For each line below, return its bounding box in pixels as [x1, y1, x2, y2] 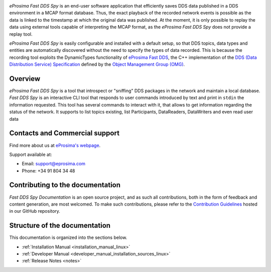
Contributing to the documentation [9, 181, 120, 190]
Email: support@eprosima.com [22, 161, 85, 167]
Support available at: [9, 151, 52, 157]
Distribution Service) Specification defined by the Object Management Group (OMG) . [9, 61, 185, 67]
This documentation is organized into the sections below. [9, 234, 127, 241]
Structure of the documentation [9, 221, 110, 230]
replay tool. [9, 31, 33, 37]
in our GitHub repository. [9, 208, 60, 214]
